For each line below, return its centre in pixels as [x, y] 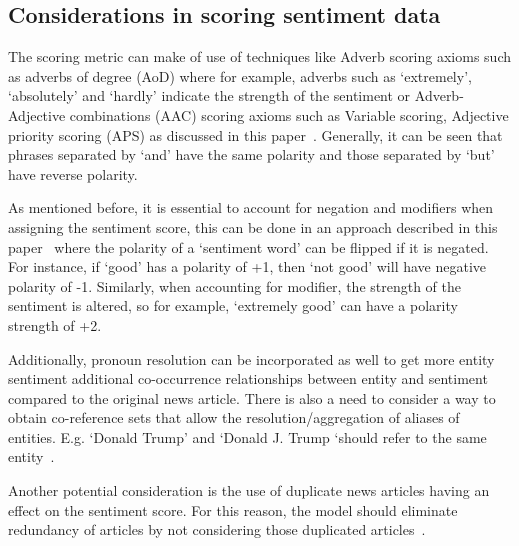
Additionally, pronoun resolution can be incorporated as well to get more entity [251, 358]
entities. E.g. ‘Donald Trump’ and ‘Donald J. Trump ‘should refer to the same [247, 436]
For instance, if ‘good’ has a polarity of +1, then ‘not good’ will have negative [247, 266]
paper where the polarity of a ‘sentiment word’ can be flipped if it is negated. [248, 246]
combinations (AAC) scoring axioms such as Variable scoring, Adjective [289, 114]
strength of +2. [55, 324]
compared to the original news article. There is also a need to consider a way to [252, 397]
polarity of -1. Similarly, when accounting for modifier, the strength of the [234, 285]
